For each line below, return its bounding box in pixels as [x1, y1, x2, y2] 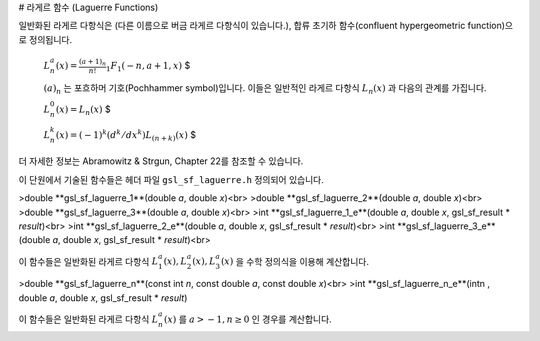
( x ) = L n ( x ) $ [55, 103, 111, 117]
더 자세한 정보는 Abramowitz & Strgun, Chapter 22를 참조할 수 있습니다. [18, 155, 304, 167]
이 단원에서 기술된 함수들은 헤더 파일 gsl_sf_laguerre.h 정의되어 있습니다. [18, 173, 324, 185]
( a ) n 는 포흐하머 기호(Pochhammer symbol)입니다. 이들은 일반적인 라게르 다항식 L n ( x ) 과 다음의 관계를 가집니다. [43, 81, 487, 96]
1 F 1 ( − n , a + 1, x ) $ [105, 59, 191, 74]
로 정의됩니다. [18, 33, 73, 45]
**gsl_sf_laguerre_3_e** [396, 220, 496, 232]
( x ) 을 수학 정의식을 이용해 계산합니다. [220, 255, 370, 267]
